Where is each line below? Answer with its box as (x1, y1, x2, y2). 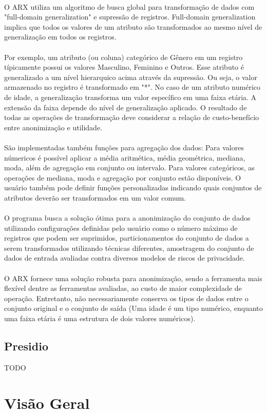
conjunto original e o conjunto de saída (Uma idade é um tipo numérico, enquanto (4, 303, 263, 313)
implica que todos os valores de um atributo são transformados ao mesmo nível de (4, 21, 262, 32)
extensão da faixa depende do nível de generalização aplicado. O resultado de (4, 102, 247, 112)
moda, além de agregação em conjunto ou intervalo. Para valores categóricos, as (4, 162, 255, 173)
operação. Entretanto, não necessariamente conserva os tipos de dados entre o (4, 292, 249, 303)
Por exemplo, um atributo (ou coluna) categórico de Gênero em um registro (4, 51, 243, 62)
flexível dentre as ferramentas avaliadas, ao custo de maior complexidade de (4, 283, 242, 293)
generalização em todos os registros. (4, 31, 117, 42)
